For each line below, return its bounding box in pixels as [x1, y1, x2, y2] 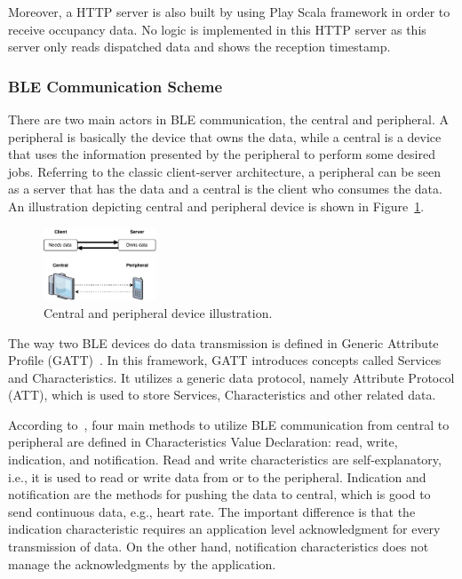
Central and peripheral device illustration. [44, 303, 273, 321]
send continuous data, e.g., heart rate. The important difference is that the [8, 502, 416, 520]
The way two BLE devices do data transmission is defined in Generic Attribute [8, 333, 439, 352]
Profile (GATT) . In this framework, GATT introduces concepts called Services [8, 351, 442, 369]
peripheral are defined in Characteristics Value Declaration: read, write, [8, 432, 398, 451]
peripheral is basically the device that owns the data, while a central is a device [8, 127, 442, 146]
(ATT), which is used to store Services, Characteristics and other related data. [8, 385, 436, 404]
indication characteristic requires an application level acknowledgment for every [8, 520, 441, 538]
